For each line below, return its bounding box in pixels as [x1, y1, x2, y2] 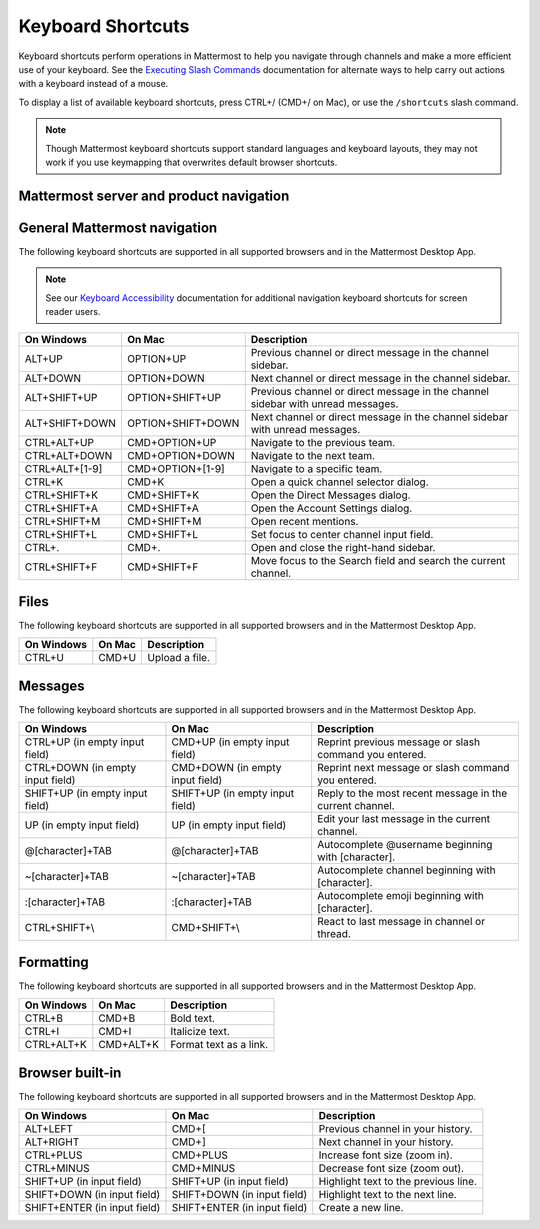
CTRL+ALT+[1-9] [24, 462, 103, 476]
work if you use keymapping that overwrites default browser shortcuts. [45, 156, 338, 168]
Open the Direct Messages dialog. [250, 488, 411, 502]
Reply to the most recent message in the [316, 786, 508, 800]
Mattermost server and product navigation [18, 187, 290, 204]
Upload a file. [147, 651, 210, 665]
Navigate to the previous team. [250, 436, 396, 450]
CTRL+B [24, 1011, 64, 1025]
